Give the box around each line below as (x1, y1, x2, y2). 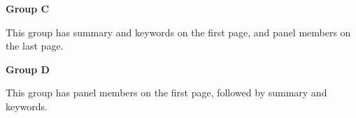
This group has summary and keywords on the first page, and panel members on (6, 24, 351, 39)
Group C (6, 1, 50, 15)
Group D (6, 61, 50, 76)
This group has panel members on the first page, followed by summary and (6, 85, 327, 100)
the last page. (6, 38, 64, 53)
